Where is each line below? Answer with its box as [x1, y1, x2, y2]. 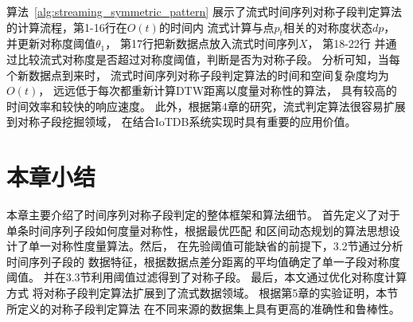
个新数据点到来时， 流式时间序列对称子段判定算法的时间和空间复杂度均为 [6, 66, 389, 83]
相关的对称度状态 [282, 18, 372, 35]
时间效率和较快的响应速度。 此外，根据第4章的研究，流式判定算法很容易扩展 [6, 97, 406, 114]
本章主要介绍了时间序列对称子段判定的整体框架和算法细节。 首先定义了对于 [6, 206, 400, 223]
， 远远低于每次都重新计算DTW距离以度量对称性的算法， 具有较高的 [38, 82, 397, 99]
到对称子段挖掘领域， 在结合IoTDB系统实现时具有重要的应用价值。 [6, 113, 357, 130]
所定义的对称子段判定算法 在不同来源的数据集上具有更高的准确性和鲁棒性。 [6, 300, 400, 316]
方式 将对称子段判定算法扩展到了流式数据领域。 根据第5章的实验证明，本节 [6, 285, 399, 301]
